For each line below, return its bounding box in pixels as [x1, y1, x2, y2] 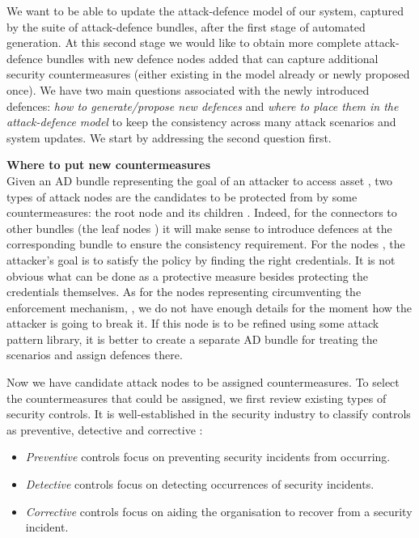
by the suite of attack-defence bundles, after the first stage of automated [6, 18, 366, 35]
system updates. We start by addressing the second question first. [6, 129, 332, 146]
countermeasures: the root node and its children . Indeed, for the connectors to [6, 204, 397, 221]
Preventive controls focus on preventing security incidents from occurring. [25, 448, 391, 465]
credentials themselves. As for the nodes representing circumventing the [6, 283, 362, 300]
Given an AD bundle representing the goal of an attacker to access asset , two [6, 172, 393, 189]
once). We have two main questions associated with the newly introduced [6, 81, 370, 98]
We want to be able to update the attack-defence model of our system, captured [6, 2, 404, 19]
